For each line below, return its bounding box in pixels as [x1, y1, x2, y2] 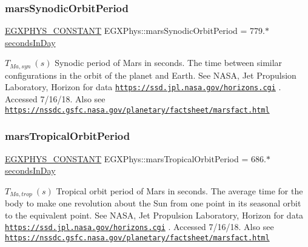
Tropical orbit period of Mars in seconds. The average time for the [56, 184, 303, 197]
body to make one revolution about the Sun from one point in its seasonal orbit [5, 197, 301, 209]
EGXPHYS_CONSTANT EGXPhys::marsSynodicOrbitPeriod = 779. [5, 24, 265, 37]
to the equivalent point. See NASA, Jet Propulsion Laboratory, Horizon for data [5, 208, 304, 221]
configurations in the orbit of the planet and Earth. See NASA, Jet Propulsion [5, 68, 296, 81]
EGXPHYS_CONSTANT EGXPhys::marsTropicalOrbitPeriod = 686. [5, 152, 266, 165]
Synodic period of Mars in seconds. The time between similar [55, 56, 283, 69]
